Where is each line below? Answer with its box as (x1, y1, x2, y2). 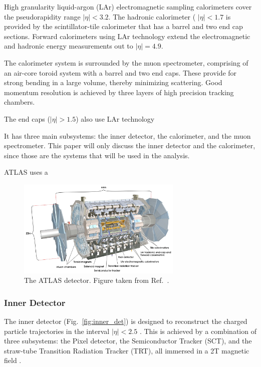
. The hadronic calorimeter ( (108, 11, 196, 22)
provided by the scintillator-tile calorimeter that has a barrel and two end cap (4, 21, 243, 32)
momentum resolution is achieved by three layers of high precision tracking (4, 87, 234, 97)
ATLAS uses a (4, 167, 48, 177)
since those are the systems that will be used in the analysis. (4, 150, 190, 160)
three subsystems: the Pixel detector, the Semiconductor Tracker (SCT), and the (4, 335, 252, 346)
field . (4, 355, 22, 365)
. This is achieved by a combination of (139, 325, 256, 336)
